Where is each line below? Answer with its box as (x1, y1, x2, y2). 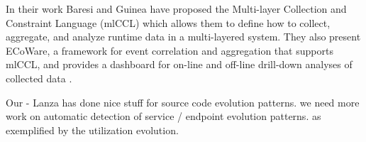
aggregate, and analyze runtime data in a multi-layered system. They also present (6, 29, 361, 44)
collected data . (6, 70, 72, 85)
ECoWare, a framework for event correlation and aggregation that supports (6, 43, 333, 58)
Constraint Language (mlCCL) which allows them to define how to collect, (6, 15, 331, 30)
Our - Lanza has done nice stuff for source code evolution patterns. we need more (6, 94, 360, 109)
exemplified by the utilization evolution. (6, 122, 179, 137)
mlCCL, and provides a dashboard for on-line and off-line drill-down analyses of (6, 57, 353, 72)
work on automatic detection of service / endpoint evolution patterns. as (6, 109, 321, 124)
